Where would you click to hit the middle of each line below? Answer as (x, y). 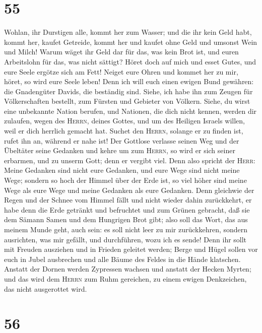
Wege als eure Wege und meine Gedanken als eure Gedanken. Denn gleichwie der (129, 190)
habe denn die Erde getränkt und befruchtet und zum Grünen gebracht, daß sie (127, 209)
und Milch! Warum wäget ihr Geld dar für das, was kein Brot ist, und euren (121, 52)
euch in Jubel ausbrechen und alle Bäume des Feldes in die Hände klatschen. (122, 259)
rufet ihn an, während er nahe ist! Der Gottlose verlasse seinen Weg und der (122, 140)
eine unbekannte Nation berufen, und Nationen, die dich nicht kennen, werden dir (130, 111)
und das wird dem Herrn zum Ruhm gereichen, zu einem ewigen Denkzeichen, (125, 278)
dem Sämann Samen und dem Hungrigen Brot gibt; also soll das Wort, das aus (126, 219)
